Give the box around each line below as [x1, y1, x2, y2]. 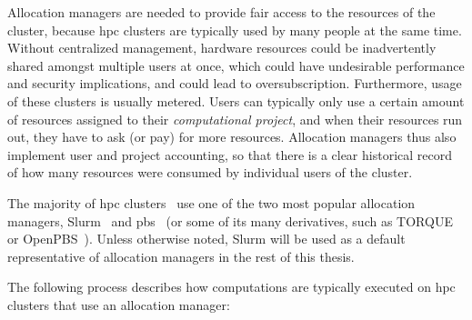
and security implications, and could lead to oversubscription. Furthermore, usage [7, 74, 462, 93]
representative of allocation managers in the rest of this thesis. [7, 246, 355, 265]
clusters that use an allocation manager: [7, 295, 230, 314]
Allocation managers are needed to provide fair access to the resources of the [7, 3, 436, 21]
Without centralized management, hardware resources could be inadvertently [7, 38, 437, 57]
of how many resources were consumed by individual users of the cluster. [7, 163, 413, 182]
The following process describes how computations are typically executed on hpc [7, 277, 456, 296]
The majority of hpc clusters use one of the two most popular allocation [7, 193, 416, 212]
